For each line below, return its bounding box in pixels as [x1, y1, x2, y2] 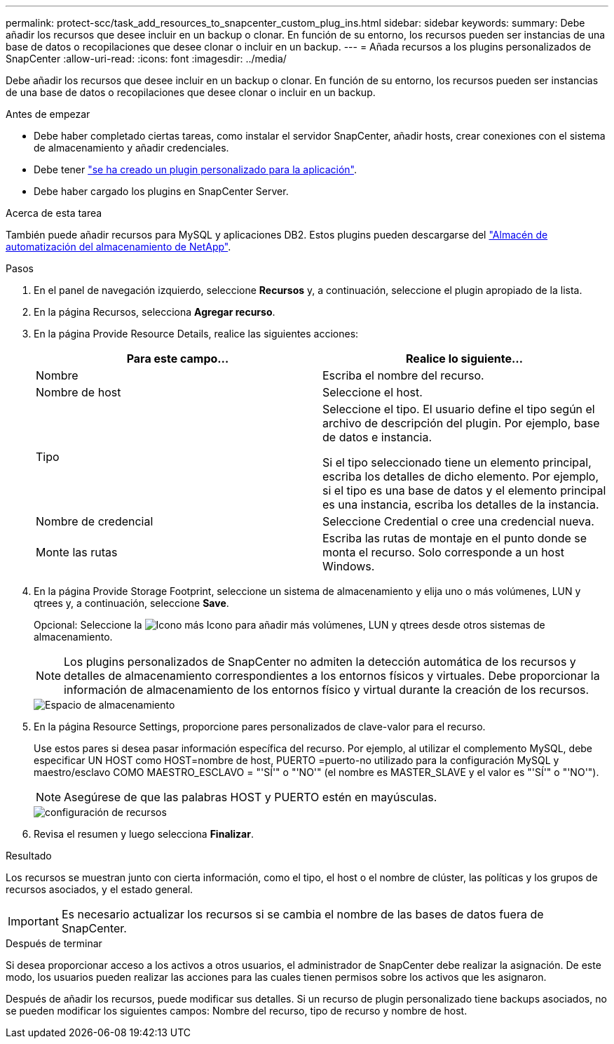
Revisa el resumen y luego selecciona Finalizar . [34, 828, 254, 840]
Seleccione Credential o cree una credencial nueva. [322, 514, 594, 528]
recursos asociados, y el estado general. [6, 883, 193, 895]
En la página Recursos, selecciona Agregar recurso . [34, 306, 275, 318]
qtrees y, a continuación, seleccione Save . [34, 597, 229, 609]
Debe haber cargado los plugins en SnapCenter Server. [34, 185, 289, 197]
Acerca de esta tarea [6, 207, 102, 219]
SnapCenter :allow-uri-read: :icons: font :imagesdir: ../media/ [6, 53, 287, 65]
